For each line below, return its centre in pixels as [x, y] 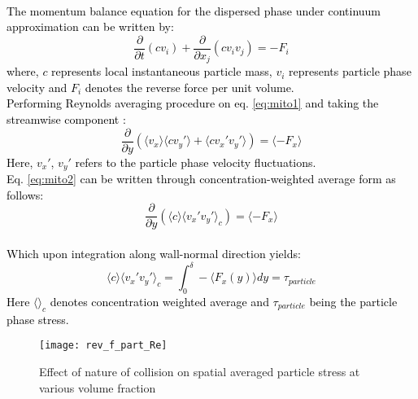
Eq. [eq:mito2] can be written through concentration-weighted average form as [201, 179]
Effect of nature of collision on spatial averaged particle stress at [200, 371]
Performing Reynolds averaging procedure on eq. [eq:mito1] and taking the [193, 103]
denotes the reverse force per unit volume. [189, 87]
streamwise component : [66, 119]
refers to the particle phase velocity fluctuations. [196, 162]
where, [23, 71]
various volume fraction [98, 387]
